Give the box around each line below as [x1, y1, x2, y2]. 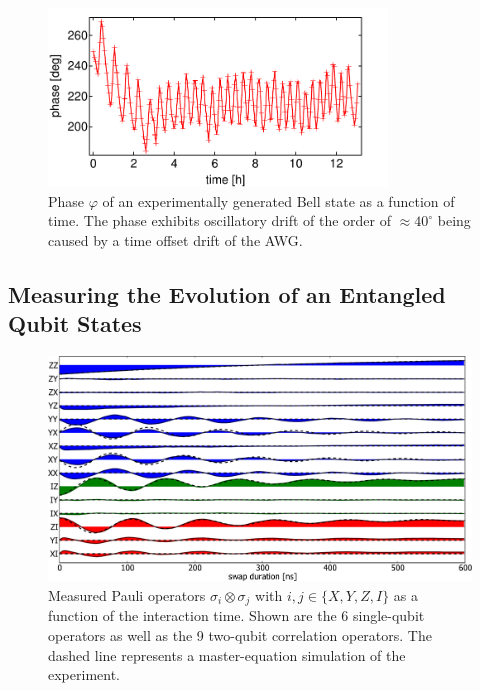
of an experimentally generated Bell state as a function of [102, 190, 455, 211]
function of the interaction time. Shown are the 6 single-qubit [48, 605, 425, 626]
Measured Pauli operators [48, 585, 206, 606]
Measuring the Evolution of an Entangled [8, 278, 446, 309]
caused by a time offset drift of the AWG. [48, 229, 303, 250]
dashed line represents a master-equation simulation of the [48, 644, 406, 665]
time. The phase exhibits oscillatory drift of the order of [48, 210, 392, 231]
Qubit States [8, 308, 142, 339]
